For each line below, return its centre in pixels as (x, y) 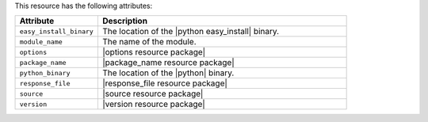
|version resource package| (153, 105)
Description (125, 21)
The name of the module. (149, 42)
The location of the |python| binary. (168, 73)
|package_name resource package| (168, 63)
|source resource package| (153, 93)
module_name (41, 42)
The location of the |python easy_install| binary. (191, 32)
